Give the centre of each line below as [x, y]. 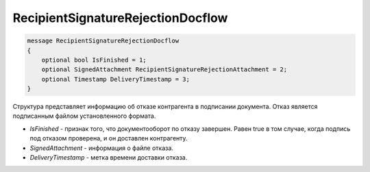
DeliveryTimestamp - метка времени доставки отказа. [109, 158]
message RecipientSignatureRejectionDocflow [103, 41]
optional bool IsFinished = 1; [94, 60]
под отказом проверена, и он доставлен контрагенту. [109, 138]
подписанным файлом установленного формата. [84, 116]
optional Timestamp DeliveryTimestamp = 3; [115, 79]
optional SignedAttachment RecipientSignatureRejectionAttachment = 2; [164, 70]
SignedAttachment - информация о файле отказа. [102, 148]
